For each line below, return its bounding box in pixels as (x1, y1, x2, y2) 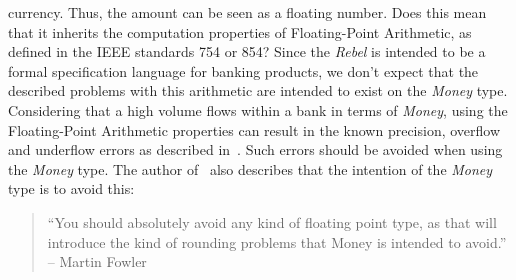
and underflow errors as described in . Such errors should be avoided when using (8, 139, 503, 160)
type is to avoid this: (8, 178, 135, 199)
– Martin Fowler (47, 251, 147, 272)
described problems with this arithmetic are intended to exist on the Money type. (8, 80, 508, 101)
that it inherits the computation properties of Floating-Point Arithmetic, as (8, 21, 472, 42)
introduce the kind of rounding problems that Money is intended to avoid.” (47, 231, 507, 252)
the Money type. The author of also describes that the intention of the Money (8, 158, 493, 179)
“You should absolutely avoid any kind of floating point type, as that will (47, 211, 497, 232)
